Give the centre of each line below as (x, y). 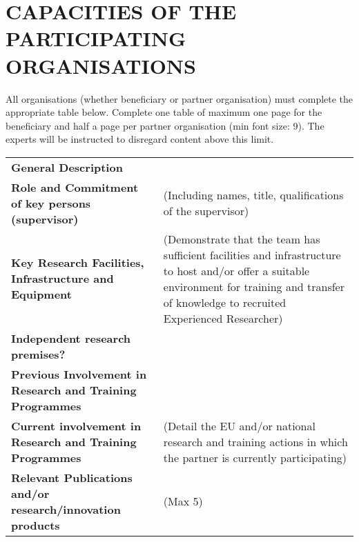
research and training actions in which (255, 441)
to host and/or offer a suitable (236, 270)
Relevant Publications (72, 477)
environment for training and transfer (254, 286)
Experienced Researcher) (223, 318)
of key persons (51, 203)
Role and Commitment (75, 187)
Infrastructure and (62, 279)
